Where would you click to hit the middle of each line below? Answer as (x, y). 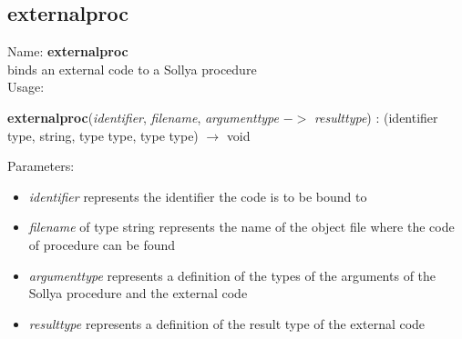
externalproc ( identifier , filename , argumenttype (143, 117)
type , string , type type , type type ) (103, 135)
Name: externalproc (68, 51)
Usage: (26, 87)
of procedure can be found (102, 244)
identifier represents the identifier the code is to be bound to (198, 196)
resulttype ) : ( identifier (376, 117)
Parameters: (41, 166)
